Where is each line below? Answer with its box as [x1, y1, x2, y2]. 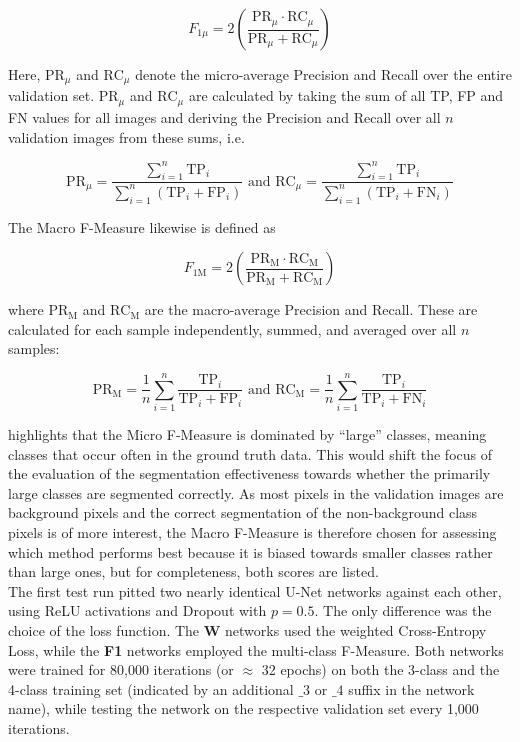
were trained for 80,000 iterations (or [8, 659, 234, 680]
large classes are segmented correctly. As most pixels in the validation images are [8, 482, 504, 503]
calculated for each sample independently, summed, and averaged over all [8, 318, 457, 339]
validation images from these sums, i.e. [8, 126, 245, 147]
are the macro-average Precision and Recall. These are [144, 299, 478, 320]
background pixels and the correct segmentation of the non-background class [8, 502, 478, 523]
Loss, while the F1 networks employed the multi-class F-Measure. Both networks [8, 639, 504, 660]
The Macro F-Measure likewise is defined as [8, 216, 276, 237]
